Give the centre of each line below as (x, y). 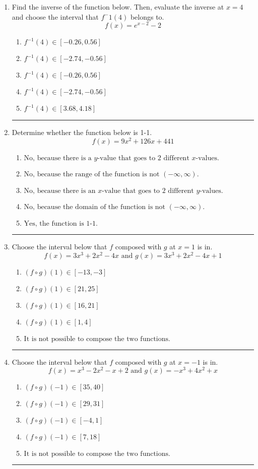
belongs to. (147, 16)
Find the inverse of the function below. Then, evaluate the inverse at (118, 7)
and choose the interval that (55, 16)
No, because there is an (60, 191)
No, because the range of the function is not (92, 174)
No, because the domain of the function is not (95, 207)
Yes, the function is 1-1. (61, 223)
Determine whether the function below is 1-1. (82, 132)
